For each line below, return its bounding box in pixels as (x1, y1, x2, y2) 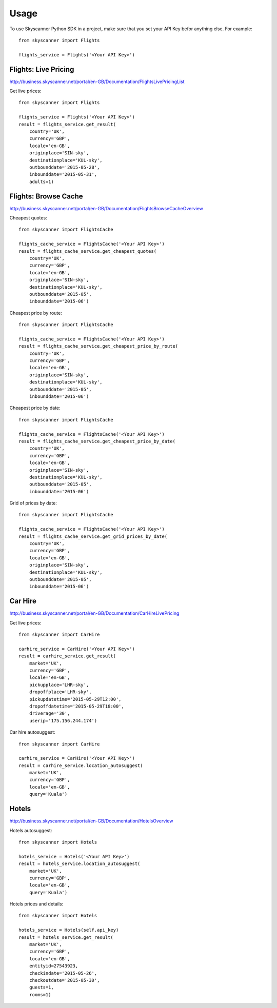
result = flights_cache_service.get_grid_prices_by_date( (18, 533, 168, 539)
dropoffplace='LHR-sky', (29, 689, 92, 695)
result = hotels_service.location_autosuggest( (18, 861, 141, 866)
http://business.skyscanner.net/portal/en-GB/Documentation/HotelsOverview (9, 818, 173, 824)
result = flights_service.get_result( (18, 121, 116, 127)
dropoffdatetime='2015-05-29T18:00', (29, 703, 124, 709)
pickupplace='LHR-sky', (29, 682, 89, 688)
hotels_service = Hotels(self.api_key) (18, 927, 119, 933)
